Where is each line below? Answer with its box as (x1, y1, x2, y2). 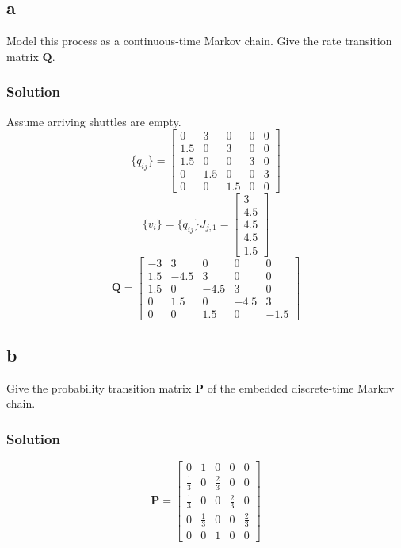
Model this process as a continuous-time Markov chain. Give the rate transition (6, 33, 392, 49)
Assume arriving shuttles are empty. (6, 113, 181, 129)
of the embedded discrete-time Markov (207, 379, 395, 396)
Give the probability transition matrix (6, 379, 192, 396)
